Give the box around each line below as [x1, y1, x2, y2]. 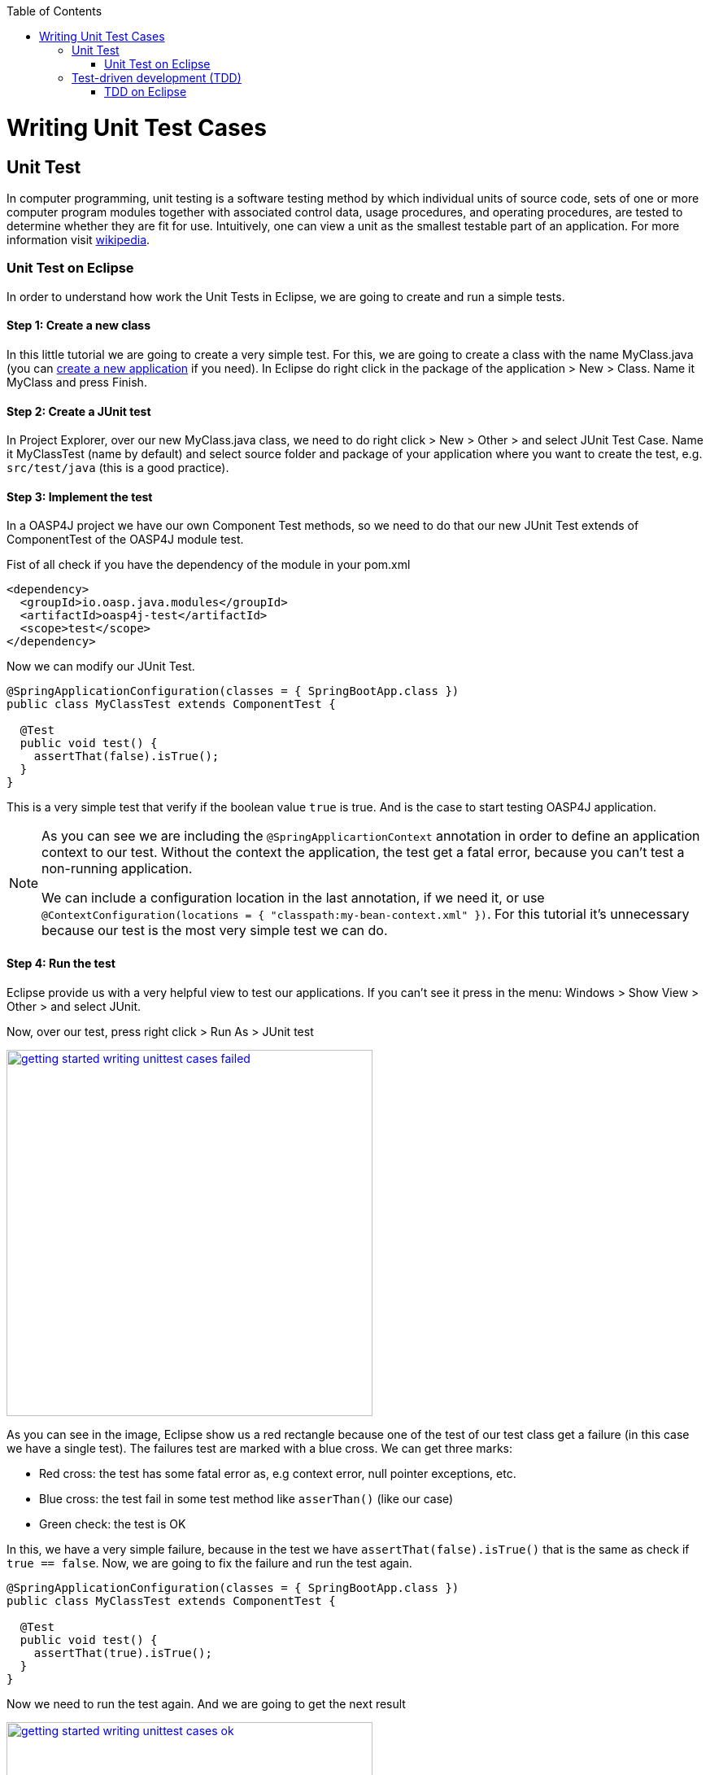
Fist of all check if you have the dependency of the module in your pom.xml [7, 557, 411, 572]
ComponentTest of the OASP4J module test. [7, 532, 244, 547]
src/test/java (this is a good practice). [7, 461, 229, 475]
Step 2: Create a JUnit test [7, 404, 151, 418]
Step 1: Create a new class [7, 318, 150, 333]
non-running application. [41, 860, 193, 877]
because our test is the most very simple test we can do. [41, 922, 388, 939]
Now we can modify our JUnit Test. [7, 659, 195, 674]
